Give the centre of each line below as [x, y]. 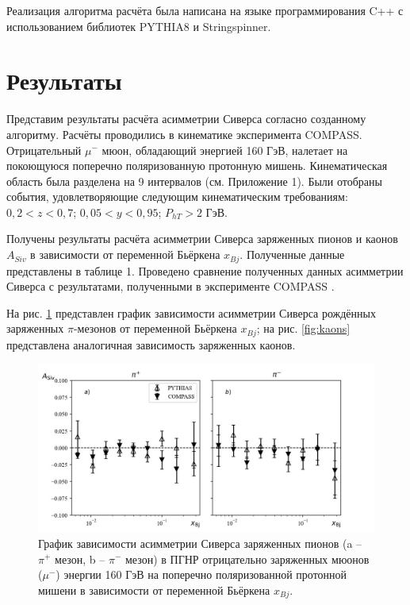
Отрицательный [44, 150]
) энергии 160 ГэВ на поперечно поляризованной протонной [201, 574]
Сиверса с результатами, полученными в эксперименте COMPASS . [171, 286]
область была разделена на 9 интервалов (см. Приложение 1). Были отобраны [194, 181]
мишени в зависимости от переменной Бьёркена [154, 590]
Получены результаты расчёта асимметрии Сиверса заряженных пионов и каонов [202, 239]
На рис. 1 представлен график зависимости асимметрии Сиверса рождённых [191, 312]
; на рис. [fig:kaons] [303, 328]
